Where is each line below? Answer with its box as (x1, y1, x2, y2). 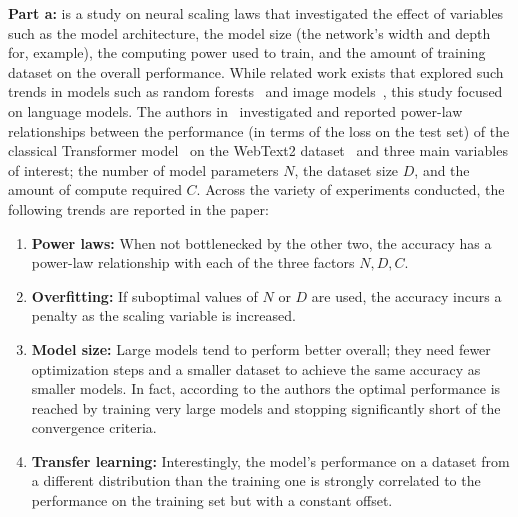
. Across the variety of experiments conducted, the (196, 179, 505, 200)
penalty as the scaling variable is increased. (31, 305, 296, 326)
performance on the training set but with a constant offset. (31, 490, 393, 511)
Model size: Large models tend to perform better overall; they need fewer (31, 338, 491, 359)
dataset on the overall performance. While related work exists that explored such (8, 61, 504, 82)
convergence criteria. (31, 417, 157, 438)
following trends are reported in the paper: (8, 198, 269, 219)
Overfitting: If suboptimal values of (31, 285, 258, 306)
